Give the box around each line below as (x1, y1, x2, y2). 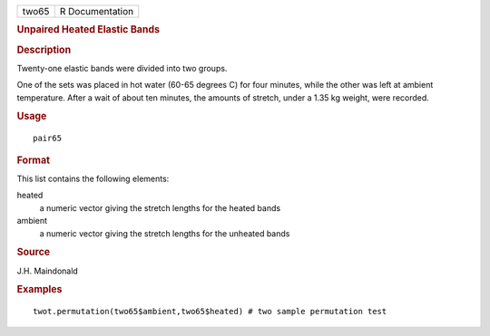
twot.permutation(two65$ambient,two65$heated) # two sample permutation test (33, 306, 387, 317)
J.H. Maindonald (16, 265, 79, 276)
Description (16, 43, 72, 56)
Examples (16, 283, 63, 296)
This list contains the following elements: (16, 173, 170, 185)
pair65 (33, 133, 63, 144)
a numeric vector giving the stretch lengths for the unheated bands (39, 227, 290, 239)
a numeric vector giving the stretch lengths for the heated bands (39, 202, 281, 213)
